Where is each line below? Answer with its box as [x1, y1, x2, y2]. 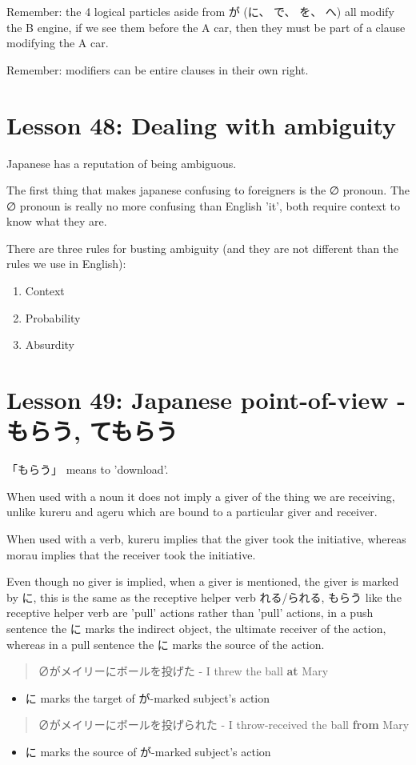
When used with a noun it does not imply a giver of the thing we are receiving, [6, 487, 395, 504]
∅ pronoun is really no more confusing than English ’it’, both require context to [6, 197, 400, 214]
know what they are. [6, 213, 107, 230]
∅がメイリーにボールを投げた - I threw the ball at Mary [38, 663, 329, 679]
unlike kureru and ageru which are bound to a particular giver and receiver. [6, 503, 378, 520]
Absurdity [25, 336, 74, 353]
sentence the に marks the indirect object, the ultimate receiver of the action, [6, 619, 386, 636]
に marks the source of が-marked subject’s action [25, 743, 271, 759]
